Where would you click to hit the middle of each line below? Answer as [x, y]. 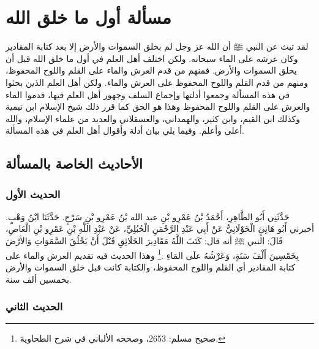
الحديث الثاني [34, 306]
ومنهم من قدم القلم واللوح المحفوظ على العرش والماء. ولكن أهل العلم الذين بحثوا [157, 82]
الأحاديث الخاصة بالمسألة [74, 163]
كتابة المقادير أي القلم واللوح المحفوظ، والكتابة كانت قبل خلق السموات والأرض [151, 267]
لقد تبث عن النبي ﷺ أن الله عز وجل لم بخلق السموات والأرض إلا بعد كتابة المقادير [157, 46]
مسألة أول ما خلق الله [88, 17]
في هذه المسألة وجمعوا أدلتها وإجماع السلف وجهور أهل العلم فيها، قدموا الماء [148, 94]
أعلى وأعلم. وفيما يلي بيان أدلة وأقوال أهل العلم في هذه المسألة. [125, 130]
